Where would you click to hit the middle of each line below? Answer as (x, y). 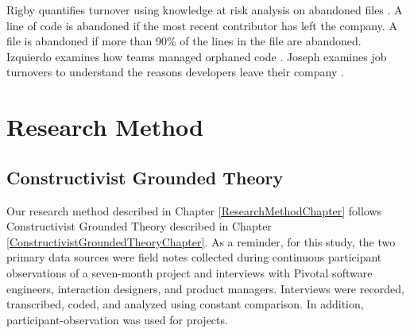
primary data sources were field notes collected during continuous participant (194, 257)
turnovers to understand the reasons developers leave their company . (175, 72)
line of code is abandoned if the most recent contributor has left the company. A (202, 25)
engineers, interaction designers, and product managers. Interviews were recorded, (205, 288)
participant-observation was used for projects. (117, 319)
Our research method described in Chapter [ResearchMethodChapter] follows (194, 210)
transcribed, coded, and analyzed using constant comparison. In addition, (185, 304)
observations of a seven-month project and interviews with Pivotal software (190, 272)
